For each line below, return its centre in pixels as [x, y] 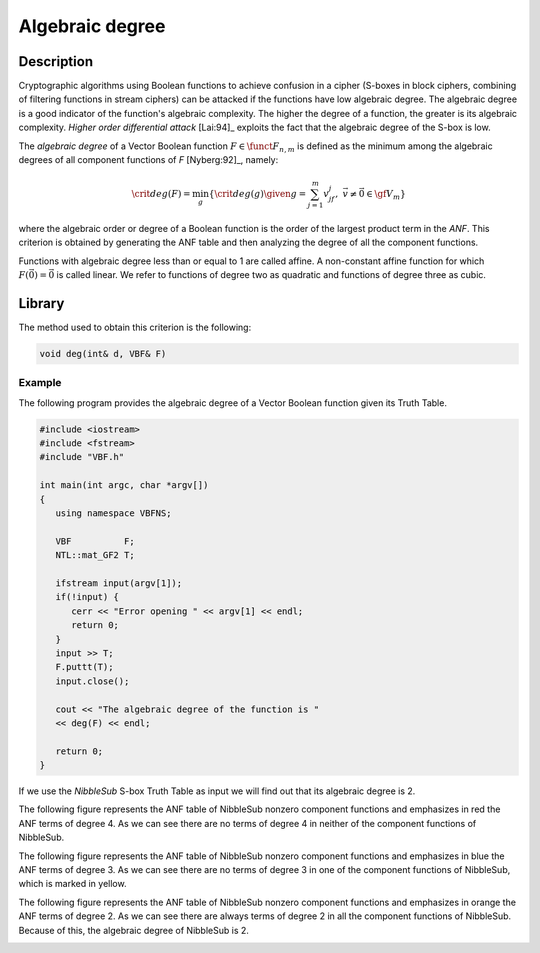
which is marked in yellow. [72, 884]
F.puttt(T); [84, 667]
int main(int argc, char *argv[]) [124, 485]
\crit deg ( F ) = [161, 194]
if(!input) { [87, 597]
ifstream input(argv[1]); [119, 583]
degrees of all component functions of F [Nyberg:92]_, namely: [148, 160]
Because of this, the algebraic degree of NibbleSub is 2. [134, 930]
